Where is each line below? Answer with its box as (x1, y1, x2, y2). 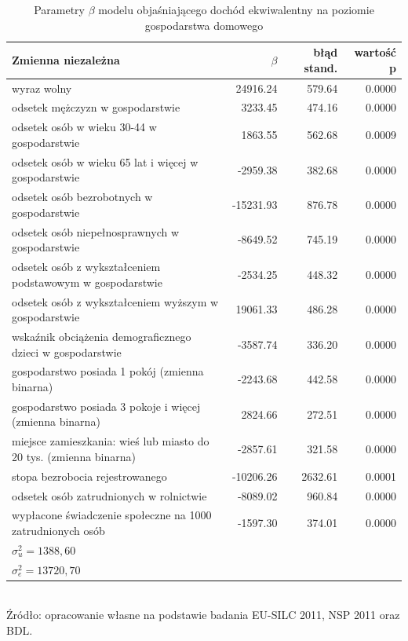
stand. (304, 59, 338, 75)
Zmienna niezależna (12, 51, 120, 68)
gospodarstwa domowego (144, 16, 264, 33)
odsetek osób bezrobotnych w (12, 189, 153, 205)
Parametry (34, 2, 85, 17)
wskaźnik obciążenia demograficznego (12, 328, 191, 344)
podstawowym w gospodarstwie (12, 273, 162, 290)
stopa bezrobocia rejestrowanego (12, 467, 167, 484)
